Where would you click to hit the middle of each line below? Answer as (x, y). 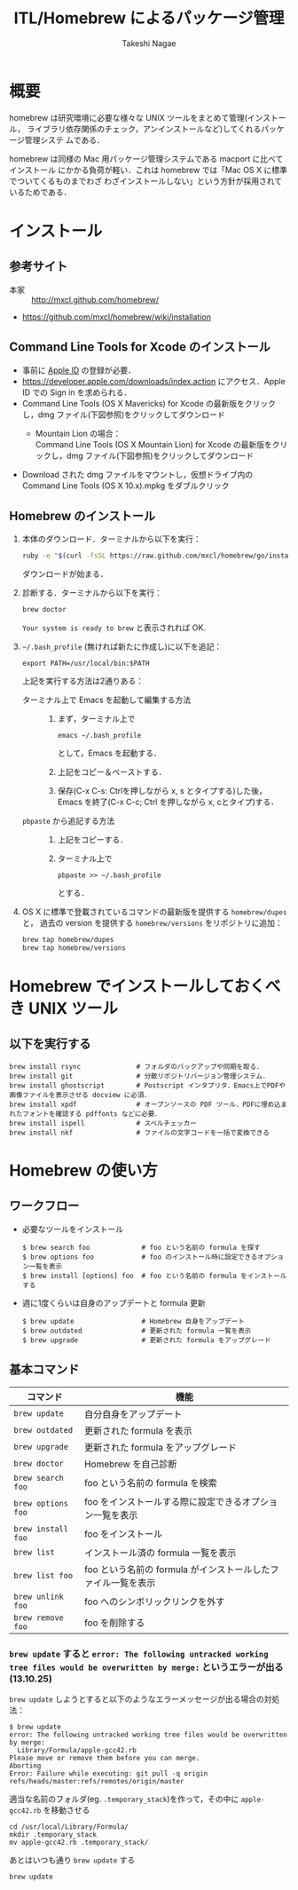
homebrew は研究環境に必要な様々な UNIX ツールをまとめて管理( (129, 117)
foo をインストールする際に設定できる (163, 1501)
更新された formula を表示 (138, 1430)
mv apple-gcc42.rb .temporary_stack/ (79, 1842)
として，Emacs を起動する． (110, 753)
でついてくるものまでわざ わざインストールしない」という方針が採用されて (146, 181)
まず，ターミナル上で (96, 719)
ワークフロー (44, 1206)
